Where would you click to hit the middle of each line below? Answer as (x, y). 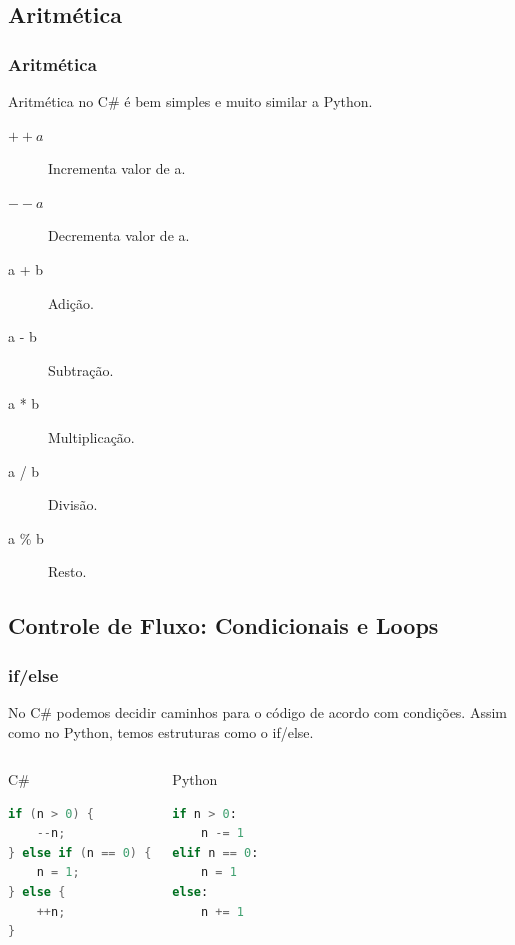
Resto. (67, 571)
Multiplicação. (91, 436)
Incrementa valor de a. (117, 168)
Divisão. (73, 504)
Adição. (71, 302)
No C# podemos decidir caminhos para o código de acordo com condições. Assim (257, 711)
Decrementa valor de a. (119, 235)
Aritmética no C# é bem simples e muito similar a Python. (190, 101)
